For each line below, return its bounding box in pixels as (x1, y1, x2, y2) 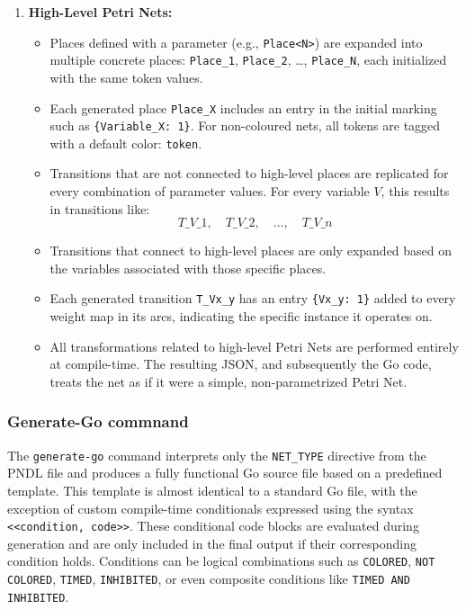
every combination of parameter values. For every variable (49, 182, 370, 201)
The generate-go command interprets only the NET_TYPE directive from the (7, 445, 426, 464)
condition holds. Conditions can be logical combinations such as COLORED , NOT (7, 551, 435, 570)
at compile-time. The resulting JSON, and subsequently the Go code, (49, 354, 432, 373)
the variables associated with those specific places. (49, 258, 327, 277)
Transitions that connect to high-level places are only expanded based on (49, 241, 453, 260)
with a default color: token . (49, 133, 202, 152)
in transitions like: (49, 199, 150, 218)
